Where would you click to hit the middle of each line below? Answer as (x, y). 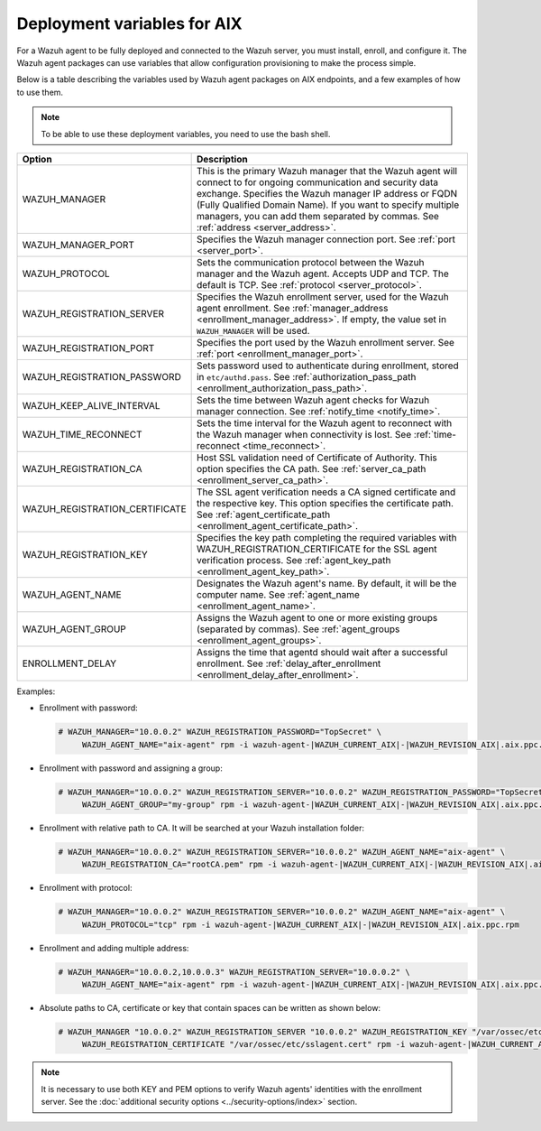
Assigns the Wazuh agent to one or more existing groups (317, 617)
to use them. (40, 92)
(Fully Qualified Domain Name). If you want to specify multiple (328, 205)
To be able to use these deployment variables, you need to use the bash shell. (186, 134)
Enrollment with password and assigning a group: (131, 768)
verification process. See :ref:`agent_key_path (293, 560)
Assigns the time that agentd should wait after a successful (322, 652)
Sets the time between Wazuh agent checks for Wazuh (313, 400)
